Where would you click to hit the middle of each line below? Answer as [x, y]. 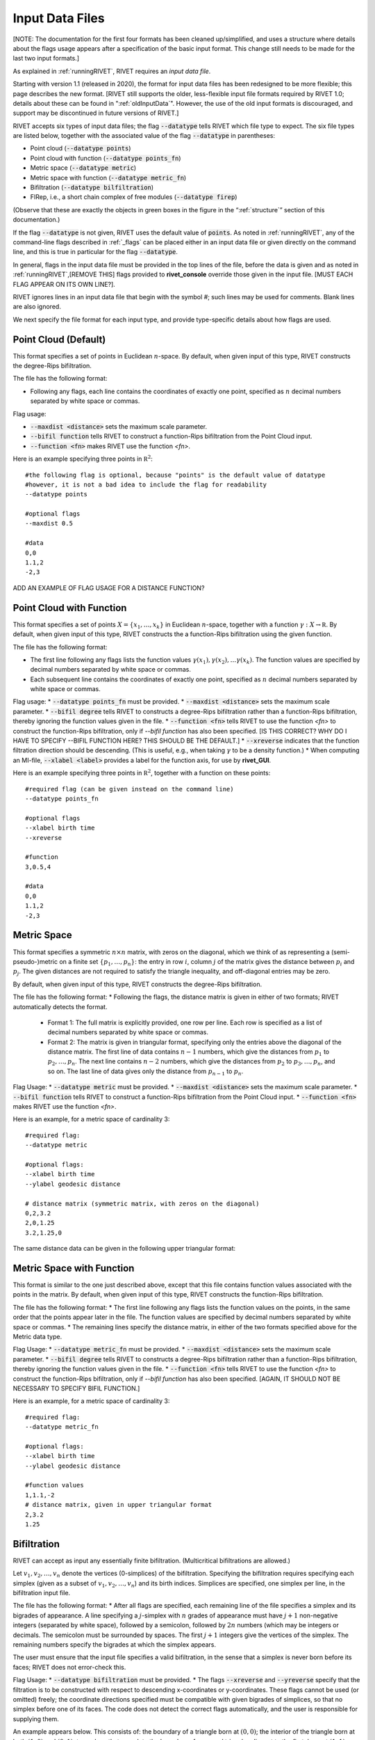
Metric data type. [37, 1336]
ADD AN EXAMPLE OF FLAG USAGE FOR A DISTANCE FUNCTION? [109, 587]
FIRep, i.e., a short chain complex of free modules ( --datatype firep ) [134, 197]
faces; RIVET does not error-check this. [69, 1667]
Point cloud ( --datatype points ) [81, 148]
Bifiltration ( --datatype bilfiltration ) [92, 187]
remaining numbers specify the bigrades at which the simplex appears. [115, 1645]
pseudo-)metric [35, 961]
